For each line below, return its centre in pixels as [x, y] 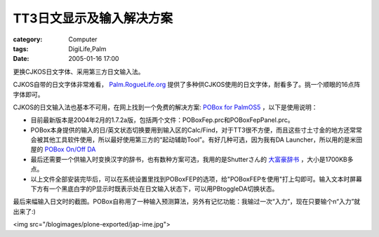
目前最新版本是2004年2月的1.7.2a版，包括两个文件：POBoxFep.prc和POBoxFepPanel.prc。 [162, 120]
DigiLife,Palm [87, 48]
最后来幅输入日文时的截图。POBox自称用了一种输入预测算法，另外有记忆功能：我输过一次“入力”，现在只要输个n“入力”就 [187, 202]
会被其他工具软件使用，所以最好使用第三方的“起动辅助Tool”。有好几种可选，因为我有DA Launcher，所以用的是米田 [197, 140]
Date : [21, 59]
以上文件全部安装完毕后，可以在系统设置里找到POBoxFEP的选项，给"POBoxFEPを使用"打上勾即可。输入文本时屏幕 [197, 179]
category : [28, 39]
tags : [21, 48]
